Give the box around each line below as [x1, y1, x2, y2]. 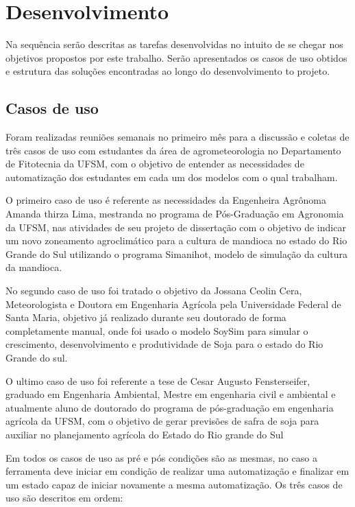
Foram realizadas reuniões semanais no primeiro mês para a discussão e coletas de [5, 130, 350, 144]
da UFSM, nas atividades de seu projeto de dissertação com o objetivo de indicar [5, 220, 346, 234]
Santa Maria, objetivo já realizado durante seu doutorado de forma [5, 310, 286, 325]
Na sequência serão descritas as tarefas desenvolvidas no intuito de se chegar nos [5, 37, 343, 51]
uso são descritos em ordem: [5, 491, 123, 505]
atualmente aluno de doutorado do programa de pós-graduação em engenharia [5, 400, 334, 414]
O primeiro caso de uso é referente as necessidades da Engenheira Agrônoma [5, 193, 326, 207]
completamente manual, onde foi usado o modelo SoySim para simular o [5, 323, 308, 338]
